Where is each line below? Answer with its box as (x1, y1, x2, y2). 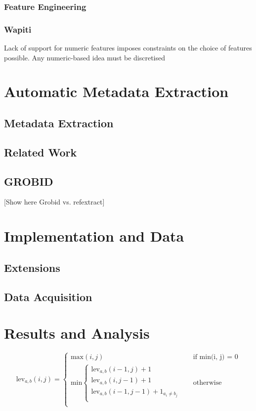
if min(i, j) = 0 (193, 354, 238, 361)
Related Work (4, 144, 77, 159)
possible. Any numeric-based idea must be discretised (4, 52, 166, 62)
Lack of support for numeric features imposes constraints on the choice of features (4, 43, 252, 53)
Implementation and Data (4, 226, 184, 246)
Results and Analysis (4, 323, 150, 343)
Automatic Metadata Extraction (4, 81, 229, 102)
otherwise (193, 379, 222, 387)
